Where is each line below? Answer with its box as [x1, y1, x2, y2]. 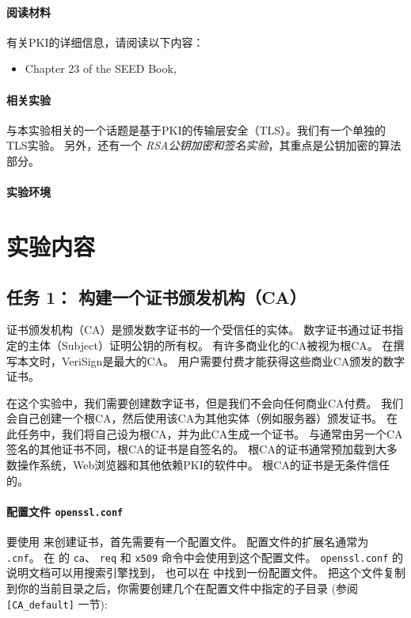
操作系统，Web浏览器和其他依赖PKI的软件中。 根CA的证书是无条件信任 [17, 457, 390, 473]
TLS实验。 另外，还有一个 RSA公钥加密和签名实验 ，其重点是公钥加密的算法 [6, 137, 401, 154]
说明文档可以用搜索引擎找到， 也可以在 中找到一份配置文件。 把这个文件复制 [6, 564, 405, 581]
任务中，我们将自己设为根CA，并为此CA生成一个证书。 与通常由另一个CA [17, 425, 403, 442]
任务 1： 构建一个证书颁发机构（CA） [6, 284, 306, 309]
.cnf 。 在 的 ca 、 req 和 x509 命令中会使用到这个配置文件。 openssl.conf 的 [6, 548, 403, 565]
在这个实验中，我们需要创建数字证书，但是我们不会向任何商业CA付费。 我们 [6, 394, 404, 411]
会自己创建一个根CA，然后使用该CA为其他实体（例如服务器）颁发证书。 [6, 410, 383, 427]
